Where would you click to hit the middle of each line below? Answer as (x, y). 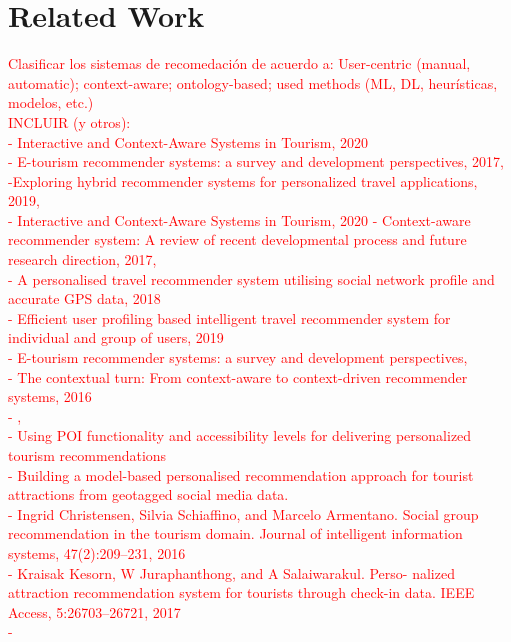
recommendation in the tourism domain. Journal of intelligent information (235, 533)
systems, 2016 (50, 396)
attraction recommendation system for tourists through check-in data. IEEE (241, 592)
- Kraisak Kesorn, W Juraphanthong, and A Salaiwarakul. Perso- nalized (231, 572)
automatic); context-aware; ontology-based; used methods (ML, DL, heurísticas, (253, 82)
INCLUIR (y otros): (69, 121)
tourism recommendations (87, 455)
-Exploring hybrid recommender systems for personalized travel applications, (243, 180)
